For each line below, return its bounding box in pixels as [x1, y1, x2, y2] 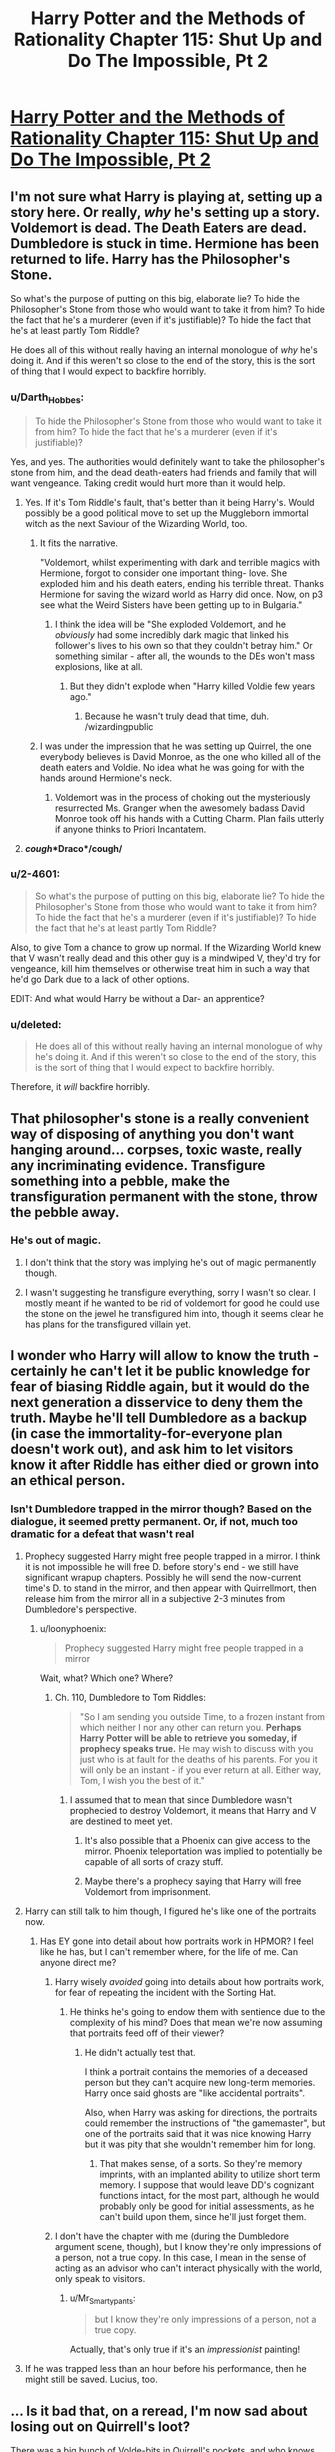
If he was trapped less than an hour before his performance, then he [24, 2363, 307, 2375]
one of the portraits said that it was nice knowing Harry [84, 2127, 312, 2139]
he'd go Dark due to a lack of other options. [10, 973, 190, 985]
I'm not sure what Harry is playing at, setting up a [10, 188, 323, 205]
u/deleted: [10, 1017, 62, 1031]
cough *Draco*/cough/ [24, 842, 123, 854]
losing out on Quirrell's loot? [10, 2418, 191, 2435]
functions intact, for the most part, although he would [99, 2189, 320, 2201]
